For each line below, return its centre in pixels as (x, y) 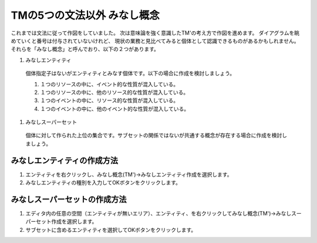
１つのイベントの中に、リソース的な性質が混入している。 (109, 100)
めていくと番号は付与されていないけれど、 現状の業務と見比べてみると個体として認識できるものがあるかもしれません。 (155, 41)
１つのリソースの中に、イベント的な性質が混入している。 (109, 84)
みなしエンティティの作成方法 (65, 161)
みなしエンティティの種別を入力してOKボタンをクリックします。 (103, 183)
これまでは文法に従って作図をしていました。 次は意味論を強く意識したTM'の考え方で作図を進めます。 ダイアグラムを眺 (155, 33)
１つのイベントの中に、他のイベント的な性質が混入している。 (115, 109)
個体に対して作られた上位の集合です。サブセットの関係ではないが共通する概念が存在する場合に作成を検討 (154, 136)
